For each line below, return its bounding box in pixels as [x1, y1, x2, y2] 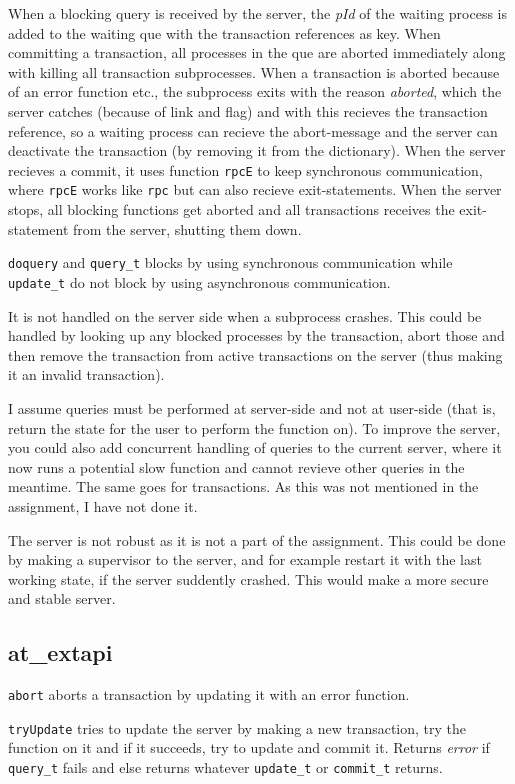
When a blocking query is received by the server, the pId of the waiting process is [8, 3, 507, 23]
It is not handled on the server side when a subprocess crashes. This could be [8, 305, 482, 326]
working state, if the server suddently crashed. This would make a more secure [8, 568, 489, 589]
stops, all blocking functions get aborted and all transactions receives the [8, 199, 455, 220]
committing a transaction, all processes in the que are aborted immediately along [8, 42, 506, 63]
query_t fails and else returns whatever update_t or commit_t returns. [8, 756, 443, 777]
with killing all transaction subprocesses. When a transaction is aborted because [8, 61, 500, 82]
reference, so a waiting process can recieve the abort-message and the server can [8, 120, 498, 141]
